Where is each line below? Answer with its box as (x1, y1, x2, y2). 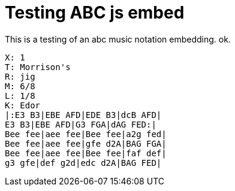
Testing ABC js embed (5, 2, 185, 23)
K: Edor (5, 100, 41, 110)
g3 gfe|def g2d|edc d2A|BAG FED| (5, 157, 162, 168)
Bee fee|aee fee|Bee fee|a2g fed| (5, 129, 167, 139)
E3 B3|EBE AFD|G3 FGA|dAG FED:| (5, 119, 156, 129)
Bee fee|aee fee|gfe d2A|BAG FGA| (5, 138, 167, 148)
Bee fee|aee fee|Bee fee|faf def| (5, 148, 167, 158)
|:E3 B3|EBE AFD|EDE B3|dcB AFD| (5, 110, 162, 120)
